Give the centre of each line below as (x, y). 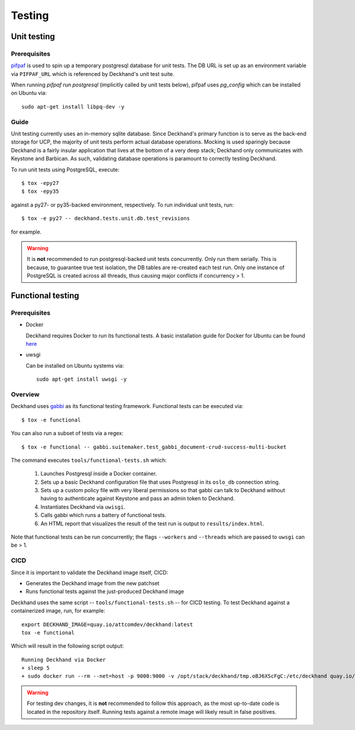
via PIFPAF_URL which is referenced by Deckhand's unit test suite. (93, 74)
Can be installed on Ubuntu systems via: (75, 365)
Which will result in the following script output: (67, 646)
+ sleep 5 (35, 668)
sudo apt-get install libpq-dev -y (73, 106)
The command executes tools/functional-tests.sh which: (89, 460)
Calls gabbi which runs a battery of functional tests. (104, 515)
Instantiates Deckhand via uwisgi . (83, 506)
